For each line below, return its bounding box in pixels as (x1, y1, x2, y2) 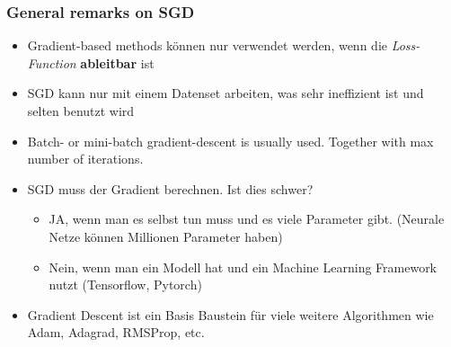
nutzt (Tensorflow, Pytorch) (49, 275, 202, 294)
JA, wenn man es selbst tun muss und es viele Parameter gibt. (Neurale (49, 209, 445, 228)
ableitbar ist (80, 53, 155, 72)
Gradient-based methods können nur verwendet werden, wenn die (27, 36, 387, 55)
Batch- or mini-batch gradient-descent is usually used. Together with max (27, 131, 434, 150)
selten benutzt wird (27, 102, 135, 120)
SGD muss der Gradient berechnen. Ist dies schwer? (27, 179, 314, 198)
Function (27, 53, 76, 72)
